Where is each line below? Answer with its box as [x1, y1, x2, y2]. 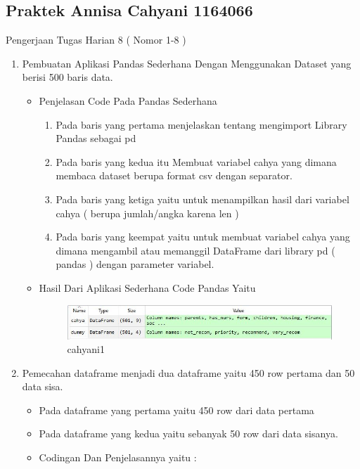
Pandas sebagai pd [56, 131, 136, 146]
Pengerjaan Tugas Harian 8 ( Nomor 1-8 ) [6, 32, 186, 47]
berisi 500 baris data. [22, 70, 113, 84]
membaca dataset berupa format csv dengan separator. [56, 168, 292, 183]
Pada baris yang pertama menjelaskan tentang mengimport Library [56, 117, 347, 131]
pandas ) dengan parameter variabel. [56, 257, 214, 271]
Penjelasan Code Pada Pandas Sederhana [39, 93, 217, 108]
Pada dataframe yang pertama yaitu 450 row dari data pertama [39, 402, 314, 417]
